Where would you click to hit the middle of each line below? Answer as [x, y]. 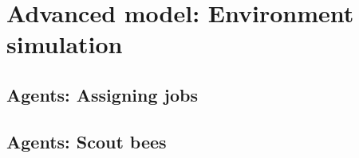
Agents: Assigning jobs [102, 94]
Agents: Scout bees [87, 141]
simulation [65, 44]
